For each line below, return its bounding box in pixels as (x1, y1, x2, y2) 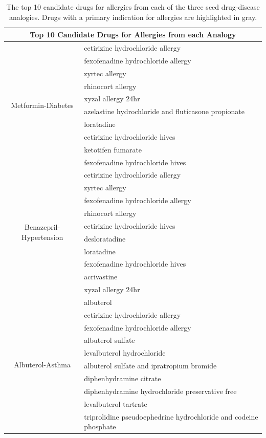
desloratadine (84, 233, 126, 244)
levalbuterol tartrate (84, 398, 147, 409)
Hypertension (21, 232, 63, 243)
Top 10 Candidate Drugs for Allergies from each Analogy (30, 29, 236, 40)
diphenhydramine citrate (84, 373, 161, 383)
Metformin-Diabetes (11, 99, 74, 110)
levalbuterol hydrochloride (84, 347, 166, 358)
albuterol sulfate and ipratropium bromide (84, 360, 217, 371)
